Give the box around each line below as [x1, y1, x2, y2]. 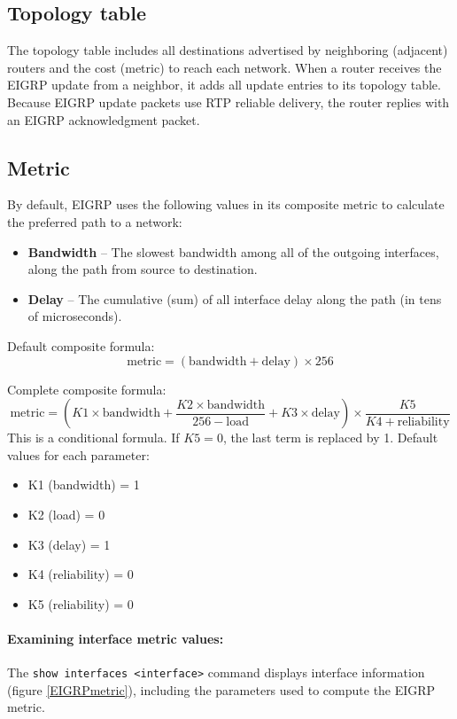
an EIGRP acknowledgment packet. [7, 110, 200, 129]
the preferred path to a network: [7, 212, 182, 231]
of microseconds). [27, 307, 122, 325]
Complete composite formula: [7, 379, 167, 398]
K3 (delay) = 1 [27, 535, 111, 553]
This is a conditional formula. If [7, 428, 180, 447]
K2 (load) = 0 [27, 504, 105, 523]
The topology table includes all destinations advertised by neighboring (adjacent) [7, 41, 448, 59]
